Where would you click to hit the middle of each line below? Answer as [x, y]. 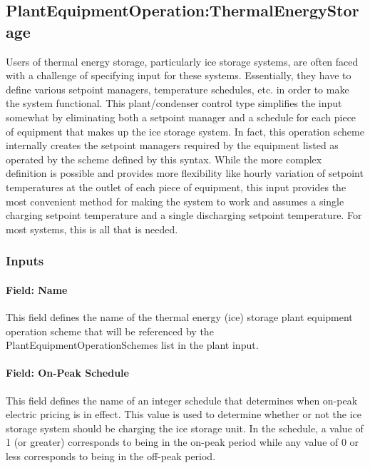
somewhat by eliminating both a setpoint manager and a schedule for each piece [181, 117]
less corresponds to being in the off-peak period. [111, 456]
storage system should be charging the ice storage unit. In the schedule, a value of [185, 428]
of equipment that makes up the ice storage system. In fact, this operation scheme [185, 131]
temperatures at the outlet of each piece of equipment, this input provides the [176, 187]
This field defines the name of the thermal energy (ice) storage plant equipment [179, 316]
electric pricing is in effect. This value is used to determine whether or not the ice [184, 414]
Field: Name [37, 289]
